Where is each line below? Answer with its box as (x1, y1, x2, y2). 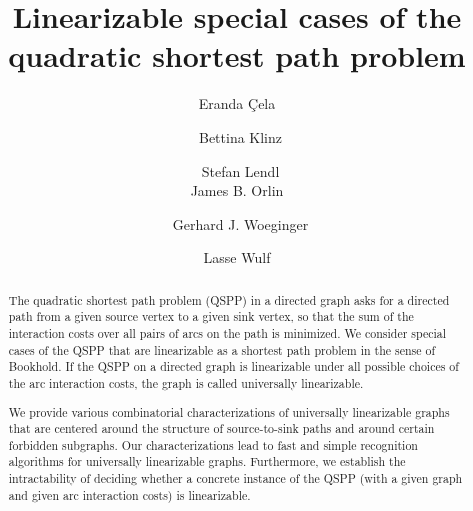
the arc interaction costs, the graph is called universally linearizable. (8, 374, 364, 391)
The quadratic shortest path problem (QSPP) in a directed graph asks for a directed (8, 291, 450, 308)
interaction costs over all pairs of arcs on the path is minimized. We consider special (8, 324, 447, 341)
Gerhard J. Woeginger (172, 213, 309, 234)
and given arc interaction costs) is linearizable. (8, 486, 251, 503)
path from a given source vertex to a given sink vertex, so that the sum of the (8, 308, 414, 325)
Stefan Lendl (201, 160, 280, 181)
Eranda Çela (198, 93, 276, 114)
